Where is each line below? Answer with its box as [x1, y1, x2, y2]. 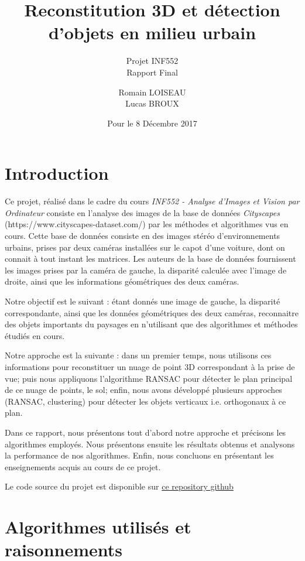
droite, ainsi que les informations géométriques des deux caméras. [5, 275, 239, 288]
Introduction [5, 161, 109, 185]
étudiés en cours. [5, 329, 65, 341]
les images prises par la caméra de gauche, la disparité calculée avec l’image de [5, 264, 287, 276]
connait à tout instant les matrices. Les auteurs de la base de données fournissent [5, 252, 296, 265]
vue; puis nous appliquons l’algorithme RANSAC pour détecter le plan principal [5, 372, 293, 384]
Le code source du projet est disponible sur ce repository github [5, 480, 234, 492]
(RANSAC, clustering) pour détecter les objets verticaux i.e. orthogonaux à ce [5, 395, 286, 407]
